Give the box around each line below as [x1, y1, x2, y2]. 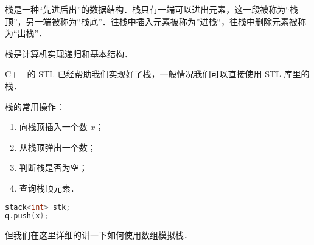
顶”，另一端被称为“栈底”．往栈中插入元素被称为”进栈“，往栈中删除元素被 [5, 15, 298, 27]
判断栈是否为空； [19, 161, 88, 174]
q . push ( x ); [5, 212, 49, 221]
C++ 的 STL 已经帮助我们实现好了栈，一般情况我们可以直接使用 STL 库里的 [5, 67, 310, 80]
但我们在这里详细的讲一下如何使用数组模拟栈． [5, 229, 192, 241]
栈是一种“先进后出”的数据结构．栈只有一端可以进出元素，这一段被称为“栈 [5, 3, 298, 15]
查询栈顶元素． [19, 181, 79, 194]
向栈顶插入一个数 [19, 120, 88, 133]
